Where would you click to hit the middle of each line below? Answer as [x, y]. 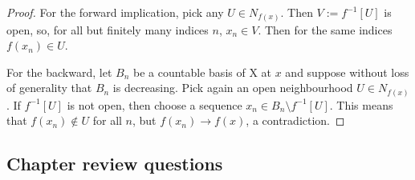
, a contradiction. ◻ [295, 120]
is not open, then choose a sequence [155, 104]
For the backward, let [59, 72]
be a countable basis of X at [202, 72]
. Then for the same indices [325, 29]
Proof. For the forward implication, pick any [115, 12]
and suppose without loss [347, 72]
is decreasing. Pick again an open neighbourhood [233, 88]
